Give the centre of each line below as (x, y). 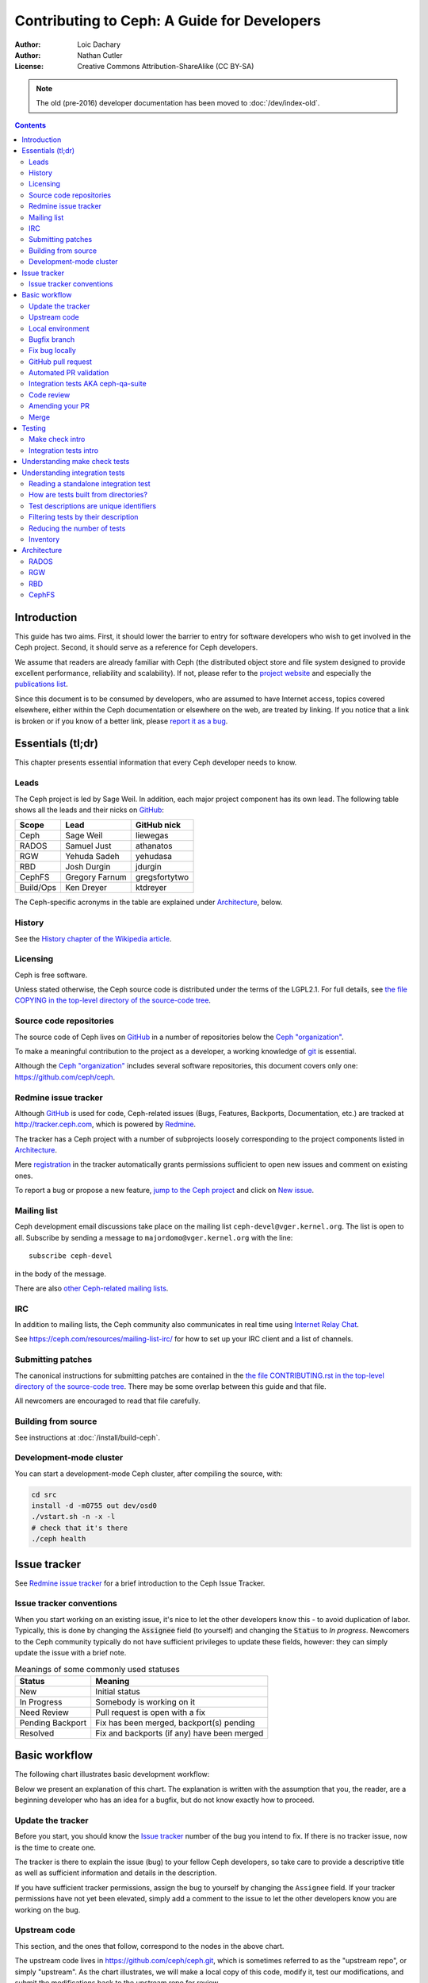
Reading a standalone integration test (90, 483)
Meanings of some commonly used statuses (97, 1669)
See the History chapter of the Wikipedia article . (93, 938)
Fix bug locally (53, 351)
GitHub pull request (61, 362)
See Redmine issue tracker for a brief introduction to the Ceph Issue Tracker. (140, 1583)
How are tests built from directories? (88, 495)
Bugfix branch (52, 339)
